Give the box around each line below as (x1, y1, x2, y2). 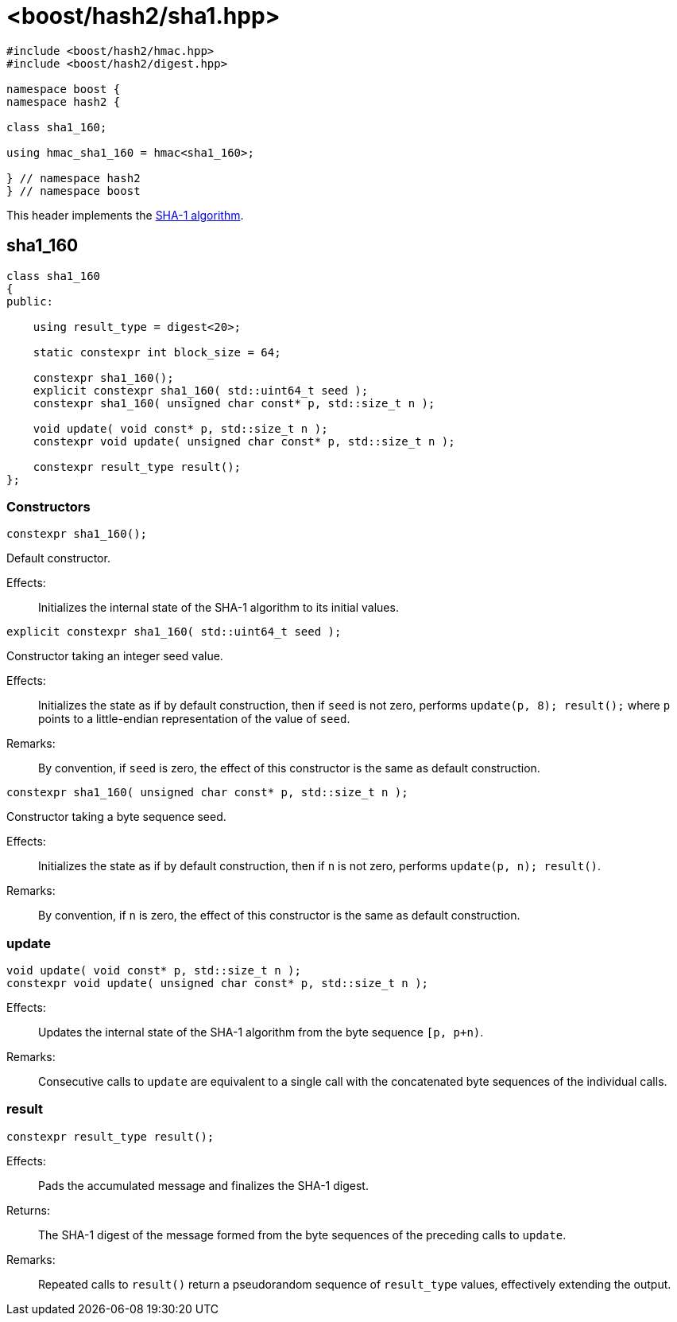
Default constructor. (6, 551, 110, 566)
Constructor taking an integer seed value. (6, 649, 223, 663)
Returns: (6, 1203, 51, 1217)
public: (6, 294, 54, 308)
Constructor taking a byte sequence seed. (6, 810, 226, 824)
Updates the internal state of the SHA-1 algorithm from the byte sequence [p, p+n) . (38, 1025, 484, 1040)
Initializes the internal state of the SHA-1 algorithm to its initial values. (38, 601, 399, 615)
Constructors (6, 498, 91, 515)
